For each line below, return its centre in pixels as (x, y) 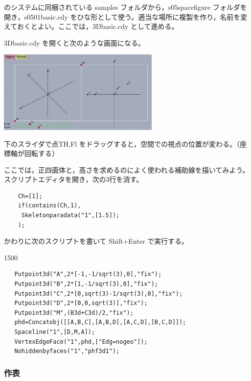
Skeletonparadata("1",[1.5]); (70, 216)
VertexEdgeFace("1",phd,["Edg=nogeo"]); (81, 342)
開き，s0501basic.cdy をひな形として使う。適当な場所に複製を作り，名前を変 (126, 16)
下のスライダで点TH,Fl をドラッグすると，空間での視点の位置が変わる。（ (122, 143)
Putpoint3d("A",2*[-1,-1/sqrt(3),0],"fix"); (88, 274)
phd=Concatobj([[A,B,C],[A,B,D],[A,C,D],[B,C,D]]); (100, 322)
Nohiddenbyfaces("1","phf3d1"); (67, 351)
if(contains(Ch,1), (49, 206)
